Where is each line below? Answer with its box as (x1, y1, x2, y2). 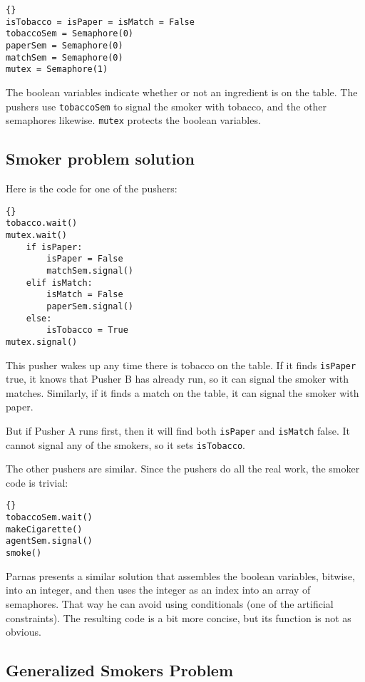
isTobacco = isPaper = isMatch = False (6, 16, 195, 27)
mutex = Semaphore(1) (6, 64, 108, 75)
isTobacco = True (46, 325, 128, 336)
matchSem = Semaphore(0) (6, 52, 123, 63)
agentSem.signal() (6, 536, 93, 547)
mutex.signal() (6, 336, 78, 347)
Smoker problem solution (6, 148, 195, 170)
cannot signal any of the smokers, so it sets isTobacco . (6, 437, 245, 452)
